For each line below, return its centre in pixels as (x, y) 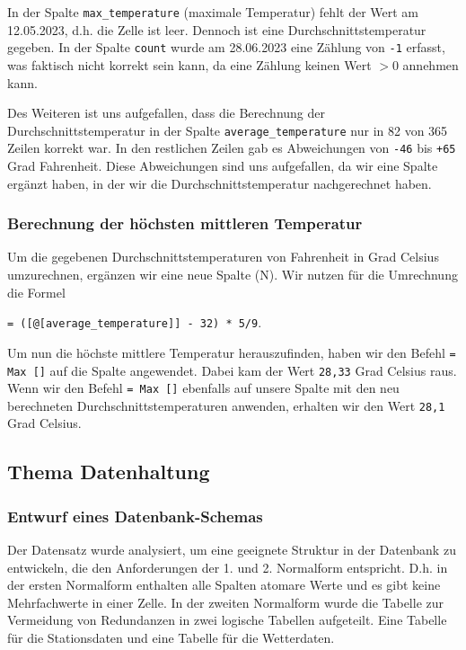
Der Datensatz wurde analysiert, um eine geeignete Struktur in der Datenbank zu (232, 550)
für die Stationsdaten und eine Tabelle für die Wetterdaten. (171, 638)
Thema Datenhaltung (109, 472)
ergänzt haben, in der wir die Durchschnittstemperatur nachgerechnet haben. (220, 183)
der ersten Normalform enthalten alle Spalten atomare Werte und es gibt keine (224, 585)
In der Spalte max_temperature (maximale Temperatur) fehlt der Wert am (213, 12)
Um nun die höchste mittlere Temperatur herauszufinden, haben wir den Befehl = (232, 352)
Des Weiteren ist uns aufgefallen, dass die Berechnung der (166, 113)
